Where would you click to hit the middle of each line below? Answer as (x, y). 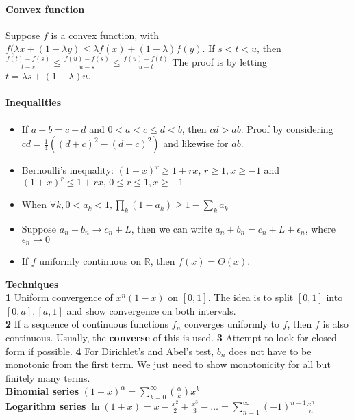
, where (320, 228)
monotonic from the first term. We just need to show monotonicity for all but (168, 364)
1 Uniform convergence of (59, 297)
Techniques (32, 284)
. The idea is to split (251, 297)
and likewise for (196, 143)
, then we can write (172, 228)
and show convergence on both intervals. (151, 310)
